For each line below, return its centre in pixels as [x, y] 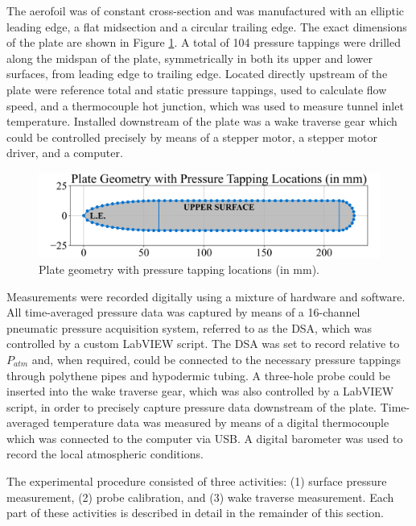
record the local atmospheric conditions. [105, 454]
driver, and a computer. [65, 153]
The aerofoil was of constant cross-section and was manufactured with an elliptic [206, 10]
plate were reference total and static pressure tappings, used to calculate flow [197, 89]
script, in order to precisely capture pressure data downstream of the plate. [192, 406]
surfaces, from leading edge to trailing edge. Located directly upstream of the [197, 74]
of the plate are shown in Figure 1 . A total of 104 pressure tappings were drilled [204, 42]
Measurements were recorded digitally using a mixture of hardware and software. [206, 296]
